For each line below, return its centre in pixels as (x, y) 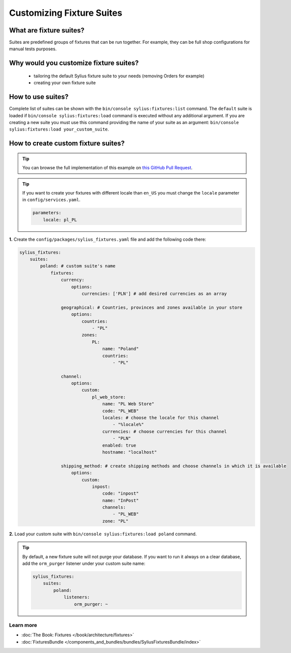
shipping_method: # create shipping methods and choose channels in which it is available (174, 466)
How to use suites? (39, 97)
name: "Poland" (121, 349)
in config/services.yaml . (51, 200)
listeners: (77, 597)
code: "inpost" (121, 493)
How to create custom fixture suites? (67, 144)
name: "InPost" (121, 500)
